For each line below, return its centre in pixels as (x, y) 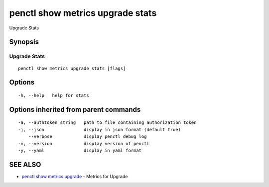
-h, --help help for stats (54, 95)
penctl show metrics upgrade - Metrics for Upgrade (75, 176)
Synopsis (24, 42)
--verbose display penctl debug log (87, 137)
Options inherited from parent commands (75, 109)
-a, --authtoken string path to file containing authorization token (107, 123)
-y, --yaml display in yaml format (80, 150)
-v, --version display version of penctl (84, 143)
